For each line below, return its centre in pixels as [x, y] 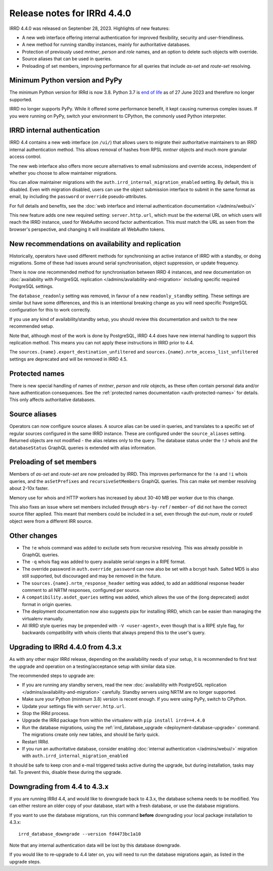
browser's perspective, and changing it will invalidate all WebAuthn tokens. [87, 229]
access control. [25, 156]
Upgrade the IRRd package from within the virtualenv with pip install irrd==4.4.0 [113, 720]
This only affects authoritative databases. [53, 400]
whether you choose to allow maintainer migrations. [63, 173]
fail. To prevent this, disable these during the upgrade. [66, 772]
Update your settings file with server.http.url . [74, 706]
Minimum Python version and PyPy [66, 80]
